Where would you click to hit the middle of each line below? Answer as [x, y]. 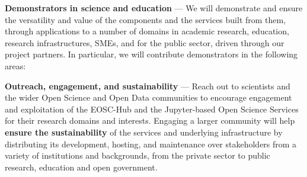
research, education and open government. [81, 167]
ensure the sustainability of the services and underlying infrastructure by [144, 132]
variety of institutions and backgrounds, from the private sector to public [137, 155]
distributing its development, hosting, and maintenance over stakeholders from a [151, 144]
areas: [15, 65]
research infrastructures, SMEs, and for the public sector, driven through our [145, 42]
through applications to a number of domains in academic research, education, [147, 31]
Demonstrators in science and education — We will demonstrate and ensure [154, 8]
